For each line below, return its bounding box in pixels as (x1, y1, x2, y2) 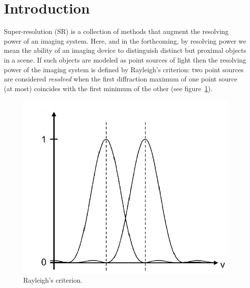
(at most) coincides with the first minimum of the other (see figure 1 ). (4, 83, 213, 93)
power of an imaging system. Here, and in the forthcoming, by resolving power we (4, 35, 247, 46)
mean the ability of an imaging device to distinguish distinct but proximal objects (4, 45, 247, 55)
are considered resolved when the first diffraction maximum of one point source (4, 74, 237, 84)
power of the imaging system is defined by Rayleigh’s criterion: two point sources (4, 64, 244, 74)
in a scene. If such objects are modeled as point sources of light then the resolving (4, 54, 247, 64)
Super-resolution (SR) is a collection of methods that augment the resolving (4, 26, 229, 36)
